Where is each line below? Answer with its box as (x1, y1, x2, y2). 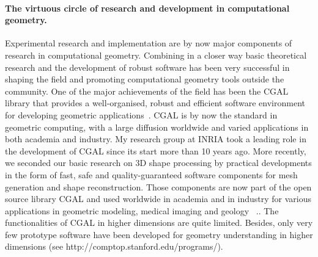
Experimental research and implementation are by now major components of (5, 37, 292, 49)
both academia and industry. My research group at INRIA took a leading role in (5, 132, 306, 145)
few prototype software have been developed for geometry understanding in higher (5, 228, 313, 241)
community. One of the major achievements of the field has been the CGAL (5, 84, 289, 97)
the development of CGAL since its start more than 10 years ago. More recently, (5, 144, 306, 157)
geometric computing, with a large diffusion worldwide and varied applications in (5, 120, 309, 133)
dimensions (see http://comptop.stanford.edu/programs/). (5, 240, 223, 253)
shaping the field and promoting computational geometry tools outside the (5, 73, 284, 85)
